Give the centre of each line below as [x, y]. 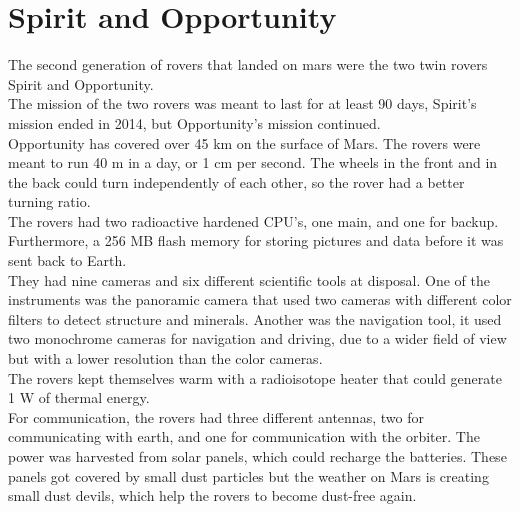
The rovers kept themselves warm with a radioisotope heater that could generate [255, 377]
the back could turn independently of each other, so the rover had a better [236, 181]
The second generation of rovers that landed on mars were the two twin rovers [248, 64]
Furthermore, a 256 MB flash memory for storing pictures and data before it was [256, 240]
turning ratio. [49, 201]
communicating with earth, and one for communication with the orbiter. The [244, 436]
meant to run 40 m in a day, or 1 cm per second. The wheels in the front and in [253, 162]
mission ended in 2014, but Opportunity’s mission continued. [194, 122]
